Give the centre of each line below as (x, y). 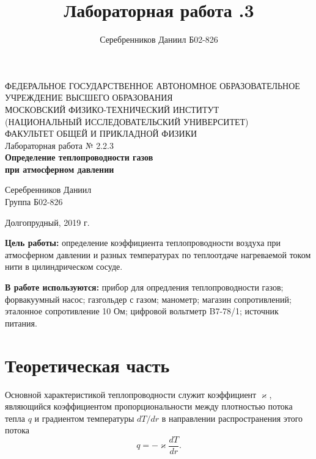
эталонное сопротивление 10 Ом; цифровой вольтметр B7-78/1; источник (142, 311)
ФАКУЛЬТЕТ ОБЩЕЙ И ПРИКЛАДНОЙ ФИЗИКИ (101, 133)
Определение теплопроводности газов (79, 157)
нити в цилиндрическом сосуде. (64, 266)
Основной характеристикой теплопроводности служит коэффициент (131, 394)
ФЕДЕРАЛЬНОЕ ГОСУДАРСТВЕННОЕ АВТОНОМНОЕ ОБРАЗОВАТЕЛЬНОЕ (152, 85)
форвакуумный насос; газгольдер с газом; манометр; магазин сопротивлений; (148, 299)
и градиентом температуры (84, 418)
